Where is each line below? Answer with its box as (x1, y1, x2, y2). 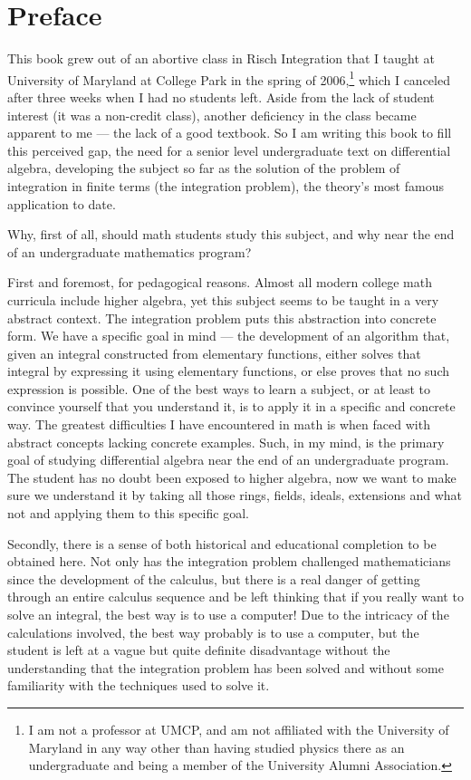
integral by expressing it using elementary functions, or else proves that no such (7, 361, 449, 380)
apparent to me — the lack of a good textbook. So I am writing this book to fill (7, 123, 452, 142)
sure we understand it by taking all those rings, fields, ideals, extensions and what (7, 486, 463, 505)
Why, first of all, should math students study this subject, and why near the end (7, 225, 455, 244)
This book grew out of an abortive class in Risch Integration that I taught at (7, 49, 435, 68)
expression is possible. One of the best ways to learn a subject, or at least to (7, 379, 431, 398)
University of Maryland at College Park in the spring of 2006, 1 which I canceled (7, 67, 450, 89)
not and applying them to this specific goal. (7, 504, 249, 523)
